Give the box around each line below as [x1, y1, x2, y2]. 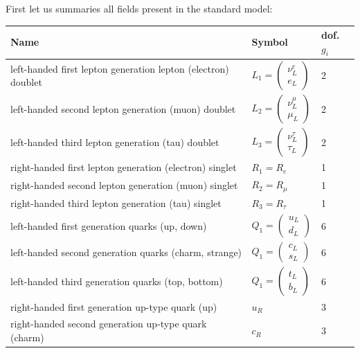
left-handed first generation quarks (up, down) [10, 218, 207, 233]
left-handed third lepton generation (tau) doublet [10, 134, 219, 149]
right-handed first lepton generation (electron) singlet [10, 160, 237, 174]
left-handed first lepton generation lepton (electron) [10, 61, 229, 75]
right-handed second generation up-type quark [10, 316, 207, 331]
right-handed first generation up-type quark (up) [10, 299, 217, 314]
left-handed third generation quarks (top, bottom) [10, 274, 223, 289]
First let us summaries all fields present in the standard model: [6, 1, 273, 15]
